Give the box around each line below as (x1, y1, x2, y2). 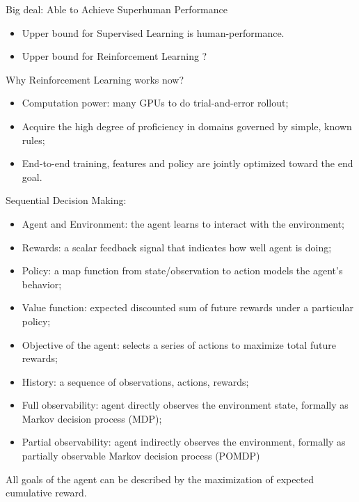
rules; (22, 132, 45, 147)
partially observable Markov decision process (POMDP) (22, 448, 260, 463)
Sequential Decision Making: (6, 193, 127, 207)
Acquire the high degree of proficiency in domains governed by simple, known (22, 118, 352, 133)
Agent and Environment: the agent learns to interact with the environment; (22, 216, 345, 230)
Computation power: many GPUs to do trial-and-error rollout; (22, 95, 289, 110)
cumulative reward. (6, 485, 87, 500)
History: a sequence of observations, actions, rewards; (22, 374, 249, 389)
